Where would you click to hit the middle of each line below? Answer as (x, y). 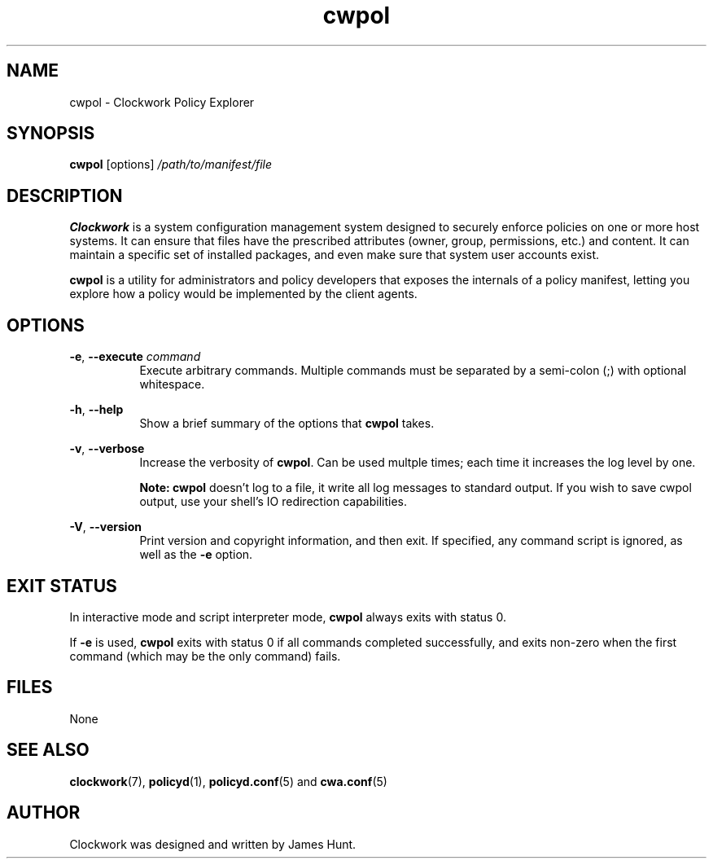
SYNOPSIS (51, 134)
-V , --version (105, 527)
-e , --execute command (135, 357)
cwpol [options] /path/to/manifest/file (171, 165)
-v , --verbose (107, 449)
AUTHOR (44, 813)
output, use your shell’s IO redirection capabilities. (273, 502)
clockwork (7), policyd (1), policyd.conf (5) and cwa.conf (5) (228, 781)
